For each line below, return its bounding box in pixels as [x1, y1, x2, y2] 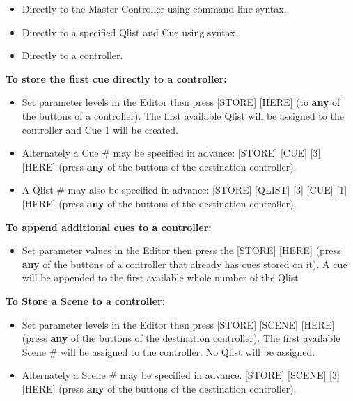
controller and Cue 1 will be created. [22, 122, 178, 136]
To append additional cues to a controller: [6, 219, 212, 234]
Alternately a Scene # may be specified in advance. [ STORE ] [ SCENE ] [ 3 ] [22, 368, 340, 382]
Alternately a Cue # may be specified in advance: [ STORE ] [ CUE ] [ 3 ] [22, 146, 321, 160]
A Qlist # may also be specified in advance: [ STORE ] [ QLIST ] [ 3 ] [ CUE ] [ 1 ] [22, 182, 347, 197]
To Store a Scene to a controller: [6, 293, 166, 308]
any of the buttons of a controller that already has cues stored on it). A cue [22, 256, 347, 271]
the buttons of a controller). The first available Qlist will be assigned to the [22, 108, 344, 123]
